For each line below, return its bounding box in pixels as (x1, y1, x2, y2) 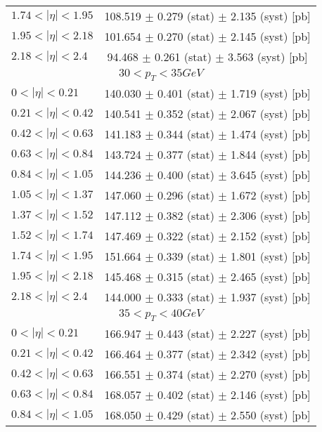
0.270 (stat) (157, 28, 214, 44)
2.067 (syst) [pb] (231, 105, 311, 122)
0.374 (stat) (157, 366, 214, 383)
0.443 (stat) (157, 325, 214, 342)
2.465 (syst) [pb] (231, 268, 311, 285)
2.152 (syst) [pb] (231, 228, 311, 244)
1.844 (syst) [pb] (231, 146, 311, 163)
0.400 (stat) (157, 166, 214, 183)
